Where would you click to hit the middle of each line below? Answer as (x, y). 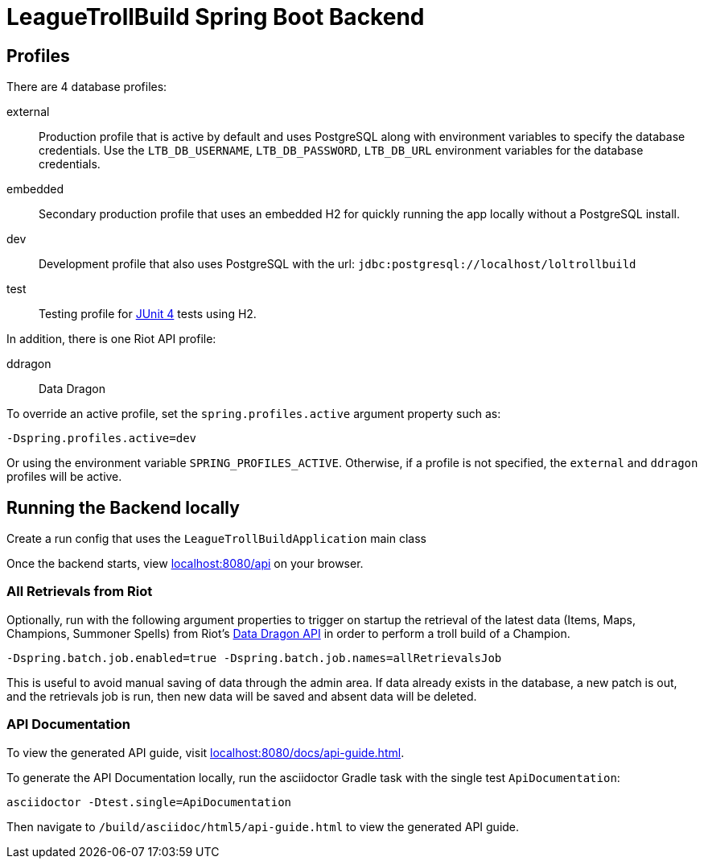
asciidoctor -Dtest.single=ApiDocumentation (149, 802)
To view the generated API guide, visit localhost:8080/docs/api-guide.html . (206, 752)
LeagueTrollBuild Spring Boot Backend (216, 17)
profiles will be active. (64, 477)
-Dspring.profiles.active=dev (102, 439)
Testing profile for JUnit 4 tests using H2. (148, 314)
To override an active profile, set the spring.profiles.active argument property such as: (254, 414)
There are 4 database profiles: (87, 87)
